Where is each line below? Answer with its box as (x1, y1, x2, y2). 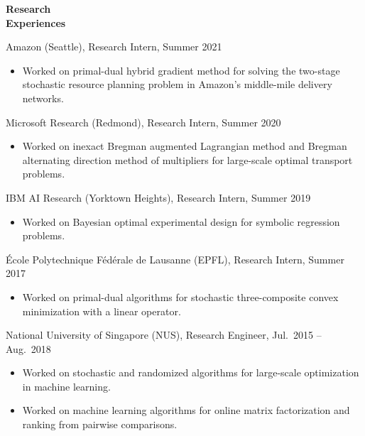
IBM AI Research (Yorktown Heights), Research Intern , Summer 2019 (6, 190, 311, 205)
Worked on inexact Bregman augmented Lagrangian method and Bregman (22, 138, 347, 153)
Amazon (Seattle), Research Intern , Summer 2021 (6, 39, 222, 54)
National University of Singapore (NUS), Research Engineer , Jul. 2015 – (6, 327, 322, 342)
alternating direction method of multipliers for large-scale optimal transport (22, 152, 353, 167)
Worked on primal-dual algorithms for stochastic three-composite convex (22, 289, 339, 304)
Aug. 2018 (6, 341, 51, 356)
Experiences (6, 15, 66, 30)
